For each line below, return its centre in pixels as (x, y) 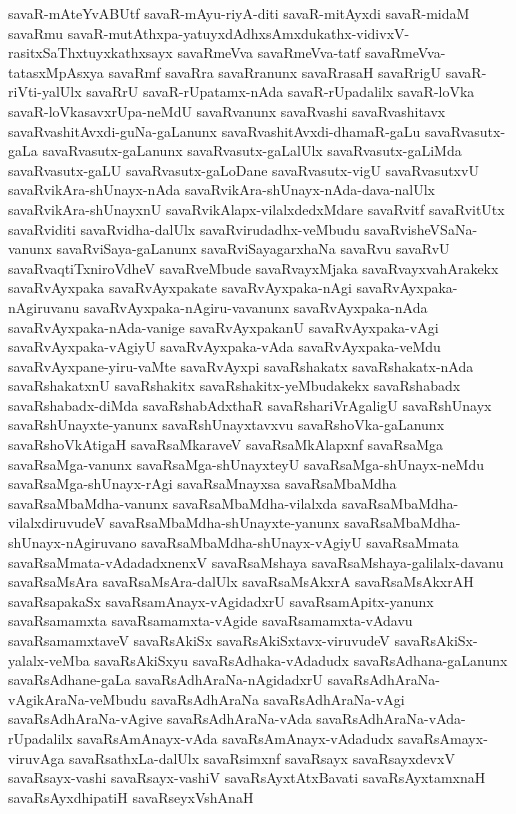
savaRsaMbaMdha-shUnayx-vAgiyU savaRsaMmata (300, 542)
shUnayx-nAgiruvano (72, 542)
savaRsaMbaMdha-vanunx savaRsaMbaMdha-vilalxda (173, 502)
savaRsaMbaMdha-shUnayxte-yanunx (224, 522)
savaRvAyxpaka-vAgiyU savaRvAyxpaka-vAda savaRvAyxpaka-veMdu (224, 346)
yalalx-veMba (49, 659)
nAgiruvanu (44, 306)
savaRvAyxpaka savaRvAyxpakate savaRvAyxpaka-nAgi (180, 287)
